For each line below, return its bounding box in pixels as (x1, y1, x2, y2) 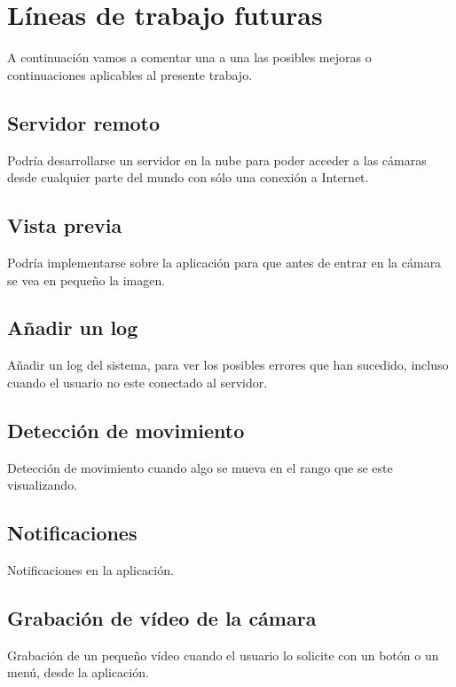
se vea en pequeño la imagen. (7, 270, 166, 289)
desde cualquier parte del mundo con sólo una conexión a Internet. (7, 168, 369, 187)
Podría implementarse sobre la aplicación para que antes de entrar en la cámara (7, 252, 442, 271)
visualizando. (7, 475, 78, 494)
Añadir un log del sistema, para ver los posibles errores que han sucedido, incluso (7, 355, 449, 374)
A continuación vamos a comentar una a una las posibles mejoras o (7, 48, 372, 67)
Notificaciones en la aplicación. (7, 561, 174, 579)
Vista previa (7, 212, 122, 239)
